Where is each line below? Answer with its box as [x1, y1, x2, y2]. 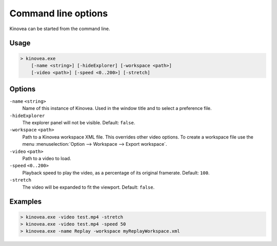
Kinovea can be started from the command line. [9, 26, 110, 32]
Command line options [9, 8, 108, 19]
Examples [9, 197, 42, 206]
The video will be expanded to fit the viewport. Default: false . [22, 184, 155, 190]
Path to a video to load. [22, 155, 71, 161]
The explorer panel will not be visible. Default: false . [22, 120, 135, 125]
